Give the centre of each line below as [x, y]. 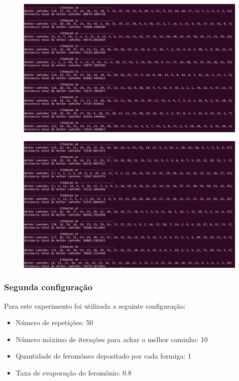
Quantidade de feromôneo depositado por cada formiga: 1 [103, 356]
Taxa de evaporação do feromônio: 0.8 [74, 372]
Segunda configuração [48, 287]
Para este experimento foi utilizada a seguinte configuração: [95, 305]
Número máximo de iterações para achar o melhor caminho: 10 [112, 339]
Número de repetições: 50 [55, 322]
